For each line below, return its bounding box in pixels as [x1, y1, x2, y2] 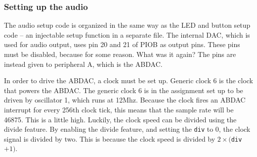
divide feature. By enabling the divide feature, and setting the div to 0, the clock [4, 124, 251, 134]
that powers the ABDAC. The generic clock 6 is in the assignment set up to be [4, 85, 243, 95]
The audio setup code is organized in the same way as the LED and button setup [4, 20, 251, 30]
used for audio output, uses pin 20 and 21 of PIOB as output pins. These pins [4, 39, 240, 50]
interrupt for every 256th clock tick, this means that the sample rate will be [4, 104, 234, 114]
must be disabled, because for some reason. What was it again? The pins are [4, 49, 236, 59]
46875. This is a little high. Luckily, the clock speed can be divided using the [4, 114, 237, 124]
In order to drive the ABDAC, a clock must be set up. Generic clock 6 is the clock [4, 75, 254, 86]
